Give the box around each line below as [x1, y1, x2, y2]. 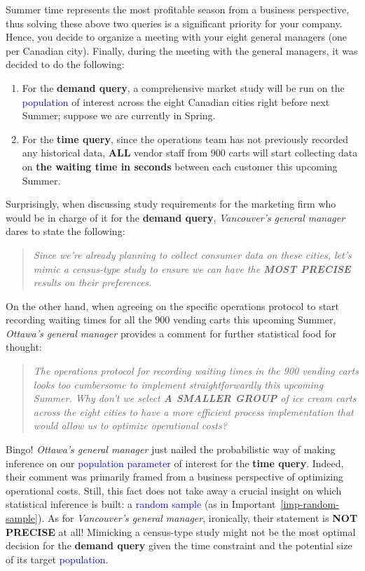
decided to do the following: [6, 57, 125, 72]
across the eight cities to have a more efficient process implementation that [33, 404, 354, 419]
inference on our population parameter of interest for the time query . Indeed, [6, 455, 344, 470]
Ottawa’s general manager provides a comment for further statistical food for [6, 325, 336, 340]
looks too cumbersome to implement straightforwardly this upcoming [33, 377, 324, 391]
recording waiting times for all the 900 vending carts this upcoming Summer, [6, 312, 336, 327]
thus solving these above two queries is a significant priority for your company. [6, 15, 343, 30]
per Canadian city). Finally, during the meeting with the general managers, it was [6, 43, 358, 58]
